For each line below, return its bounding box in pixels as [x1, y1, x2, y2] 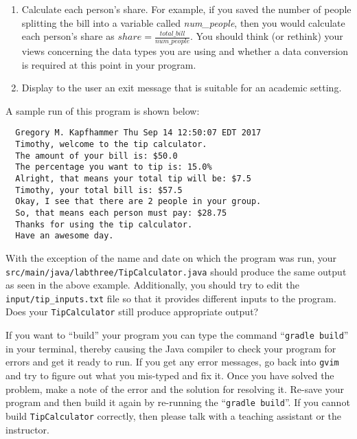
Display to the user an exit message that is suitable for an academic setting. [21, 80, 342, 95]
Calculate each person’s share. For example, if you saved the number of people [21, 2, 352, 16]
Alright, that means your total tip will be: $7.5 [15, 174, 251, 184]
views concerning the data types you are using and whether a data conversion [21, 44, 349, 58]
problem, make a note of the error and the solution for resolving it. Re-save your [5, 381, 345, 396]
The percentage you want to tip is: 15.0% [15, 162, 212, 172]
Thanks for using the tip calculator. [15, 219, 193, 229]
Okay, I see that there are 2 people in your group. [15, 196, 262, 207]
